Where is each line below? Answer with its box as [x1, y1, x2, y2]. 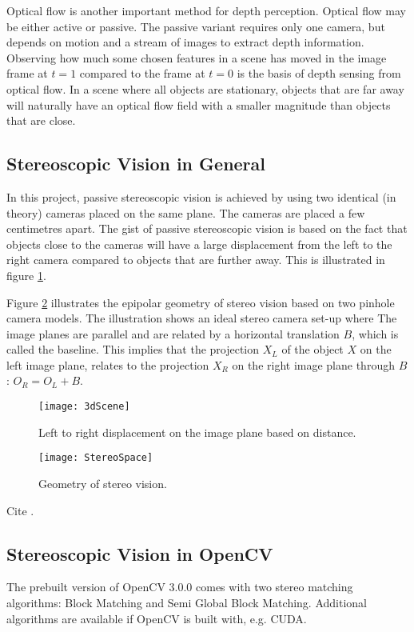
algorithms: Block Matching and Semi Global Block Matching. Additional [6, 594, 367, 610]
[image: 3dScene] [38, 401, 130, 413]
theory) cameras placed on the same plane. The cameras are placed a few [6, 204, 365, 221]
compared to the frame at [79, 65, 205, 82]
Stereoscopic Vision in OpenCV [6, 541, 273, 566]
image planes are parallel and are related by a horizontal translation [6, 325, 340, 342]
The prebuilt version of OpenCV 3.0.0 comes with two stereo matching [6, 578, 353, 595]
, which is [352, 325, 399, 342]
